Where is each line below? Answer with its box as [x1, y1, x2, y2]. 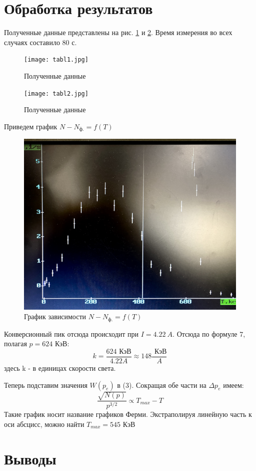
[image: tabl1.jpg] [24, 56, 88, 64]
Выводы [4, 448, 56, 468]
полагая [4, 338, 27, 349]
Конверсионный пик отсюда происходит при [4, 328, 139, 339]
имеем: [223, 379, 244, 390]
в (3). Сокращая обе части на [117, 379, 206, 390]
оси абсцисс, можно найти [4, 419, 84, 429]
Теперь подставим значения [4, 379, 87, 390]
